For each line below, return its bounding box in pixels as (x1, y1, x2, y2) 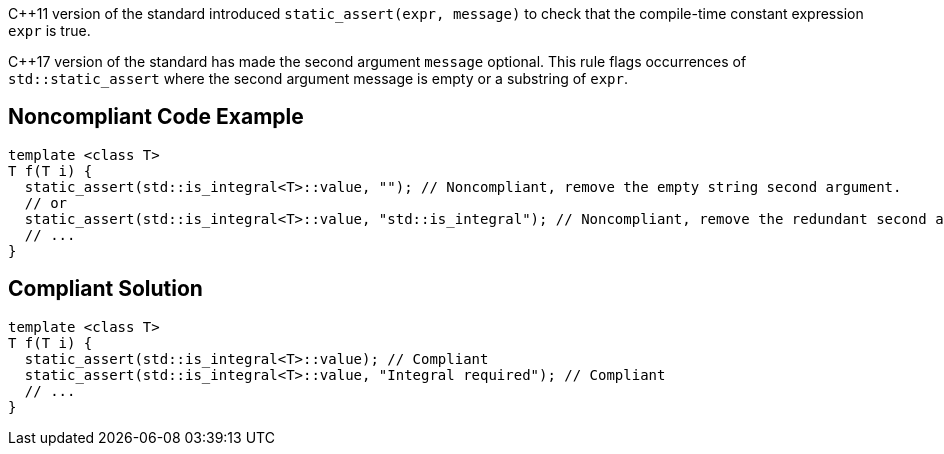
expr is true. (8, 22, 91, 39)
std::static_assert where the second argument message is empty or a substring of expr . (8, 70, 628, 87)
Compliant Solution (8, 276, 203, 302)
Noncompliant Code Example (8, 104, 304, 130)
